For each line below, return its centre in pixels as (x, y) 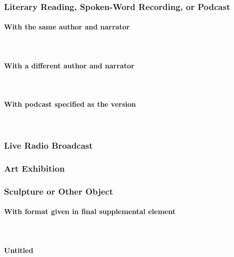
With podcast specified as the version (70, 104)
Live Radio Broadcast (48, 145)
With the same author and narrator (67, 27)
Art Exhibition (34, 168)
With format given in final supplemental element (90, 211)
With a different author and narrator (69, 65)
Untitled (19, 250)
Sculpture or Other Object (59, 191)
